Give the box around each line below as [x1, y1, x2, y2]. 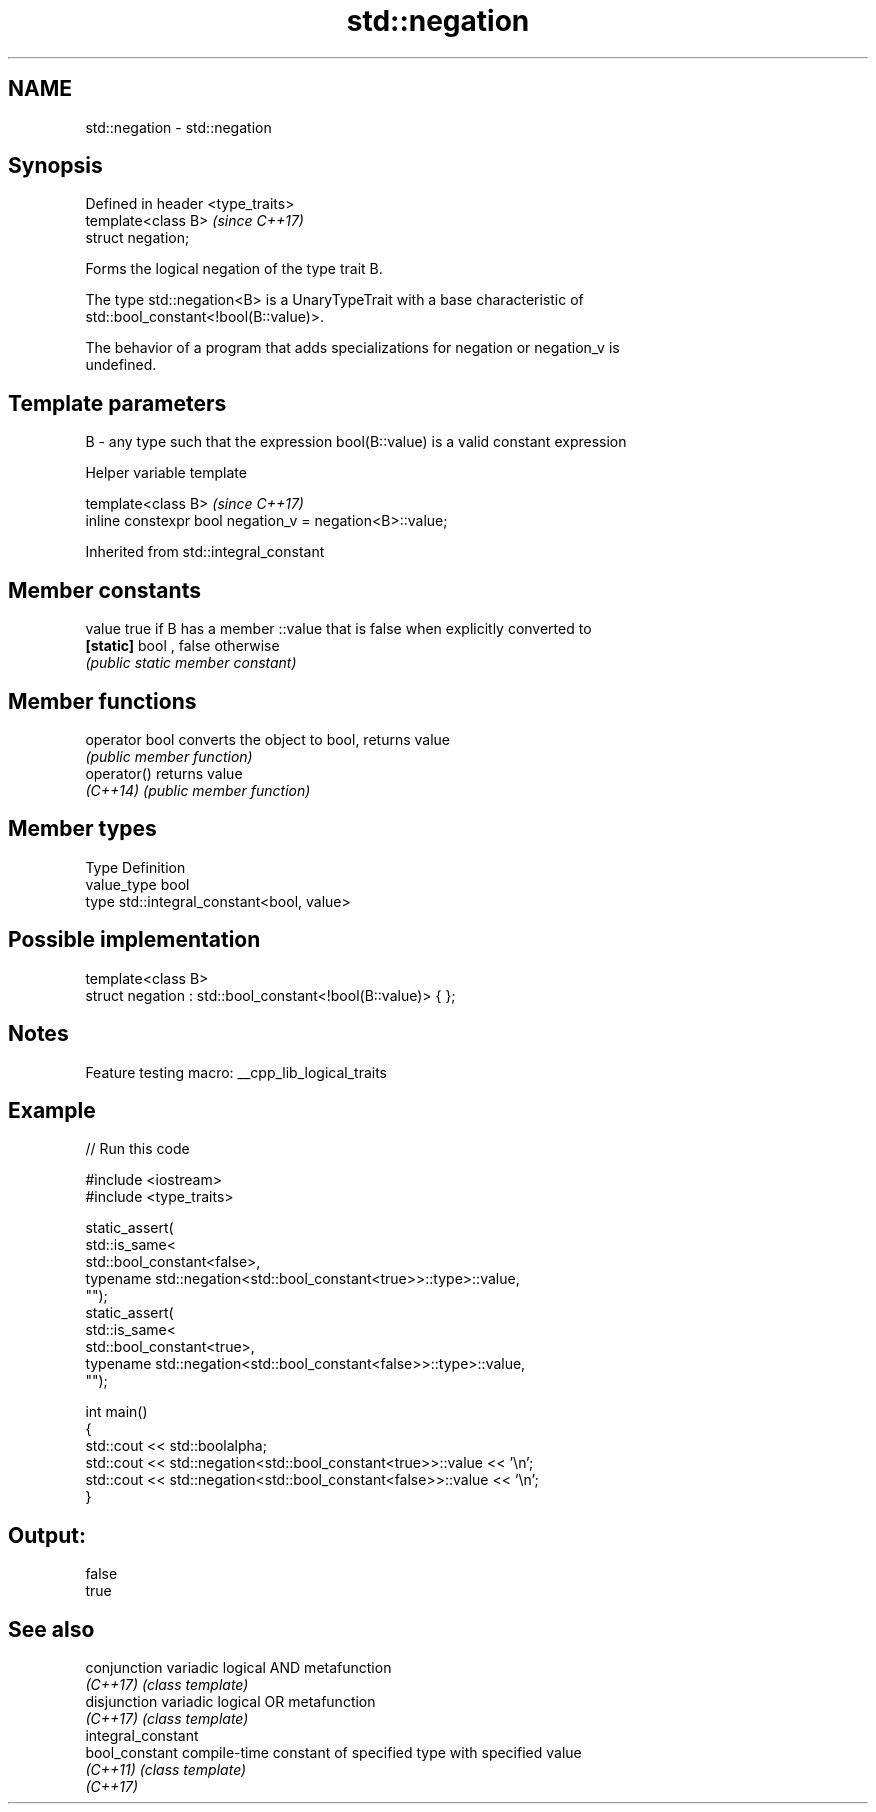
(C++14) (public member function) [85, 781, 311, 799]
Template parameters [8, 390, 227, 416]
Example [8, 1097, 96, 1123]
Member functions [8, 688, 197, 714]
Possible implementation [8, 927, 261, 953]
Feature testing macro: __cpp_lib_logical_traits [85, 1063, 387, 1081]
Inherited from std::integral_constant [85, 543, 325, 561]
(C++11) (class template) [85, 1761, 247, 1779]
